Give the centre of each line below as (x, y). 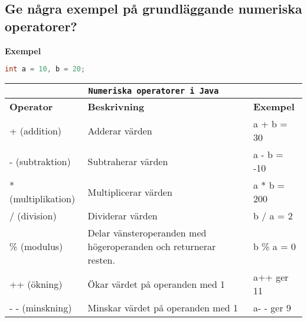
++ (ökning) (36, 284)
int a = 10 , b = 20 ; (45, 69)
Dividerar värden (123, 216)
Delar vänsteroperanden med (147, 233)
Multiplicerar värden (130, 192)
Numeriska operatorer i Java (153, 91)
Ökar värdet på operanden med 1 (156, 284)
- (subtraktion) (40, 161)
